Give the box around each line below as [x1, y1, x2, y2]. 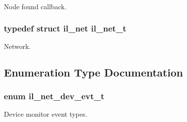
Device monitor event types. [4, 109, 87, 119]
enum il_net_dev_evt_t [4, 90, 104, 102]
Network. [4, 41, 31, 51]
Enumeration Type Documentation [4, 64, 183, 79]
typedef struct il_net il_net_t [4, 22, 127, 34]
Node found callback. [4, 1, 67, 11]
